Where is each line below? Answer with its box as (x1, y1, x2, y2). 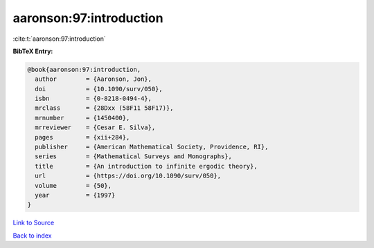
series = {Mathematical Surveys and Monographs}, (35, 153, 232, 160)
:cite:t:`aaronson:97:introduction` (12, 35, 107, 43)
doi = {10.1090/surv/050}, (35, 85, 163, 93)
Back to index (12, 231, 52, 240)
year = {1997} (35, 191, 116, 199)
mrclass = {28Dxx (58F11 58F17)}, (35, 104, 174, 112)
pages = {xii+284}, (35, 133, 130, 141)
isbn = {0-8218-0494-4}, (35, 95, 152, 103)
